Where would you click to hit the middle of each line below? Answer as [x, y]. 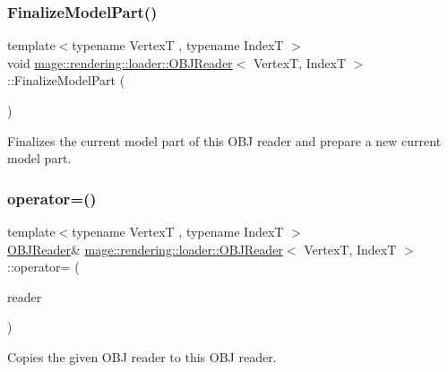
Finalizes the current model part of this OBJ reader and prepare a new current [224, 140]
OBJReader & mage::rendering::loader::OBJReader [145, 249]
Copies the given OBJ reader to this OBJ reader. [142, 356]
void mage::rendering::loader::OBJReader [120, 62]
